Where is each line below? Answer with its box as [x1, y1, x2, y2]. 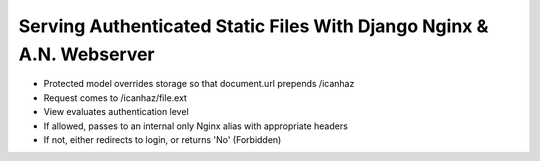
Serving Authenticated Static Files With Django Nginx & [18, 15, 489, 37]
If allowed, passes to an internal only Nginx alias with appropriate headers [43, 120, 349, 132]
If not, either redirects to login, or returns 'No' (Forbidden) [43, 133, 282, 145]
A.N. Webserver [18, 43, 155, 65]
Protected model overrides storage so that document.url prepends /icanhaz [43, 78, 355, 90]
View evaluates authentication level [43, 106, 189, 118]
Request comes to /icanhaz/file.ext [43, 91, 187, 104]
